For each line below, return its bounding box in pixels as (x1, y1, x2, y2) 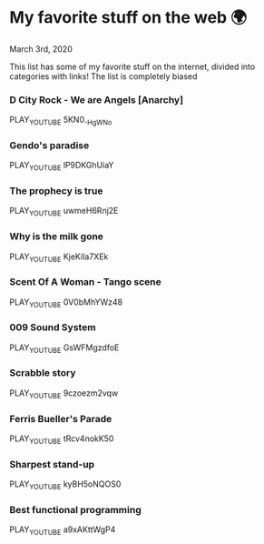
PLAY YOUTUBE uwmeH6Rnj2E (9, 206, 119, 218)
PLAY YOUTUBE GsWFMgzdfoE (9, 342, 120, 355)
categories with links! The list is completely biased (9, 70, 198, 82)
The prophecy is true (9, 185, 103, 197)
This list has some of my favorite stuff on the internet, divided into (9, 61, 256, 72)
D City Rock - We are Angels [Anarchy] (9, 93, 184, 106)
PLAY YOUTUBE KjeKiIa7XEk (9, 251, 109, 264)
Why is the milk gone (9, 230, 104, 243)
